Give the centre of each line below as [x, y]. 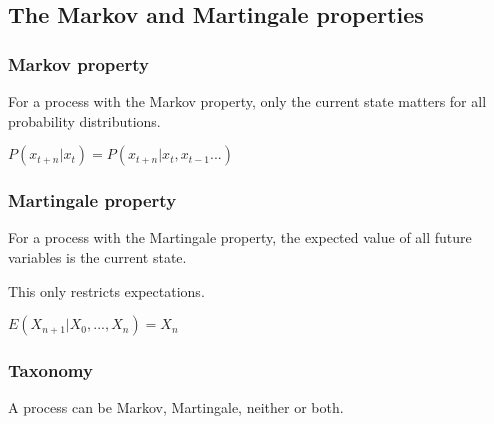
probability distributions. [84, 120]
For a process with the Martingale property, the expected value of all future [240, 237]
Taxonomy [50, 370]
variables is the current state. [97, 257]
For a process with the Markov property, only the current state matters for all [247, 101]
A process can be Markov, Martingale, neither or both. [176, 407]
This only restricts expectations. [106, 290]
